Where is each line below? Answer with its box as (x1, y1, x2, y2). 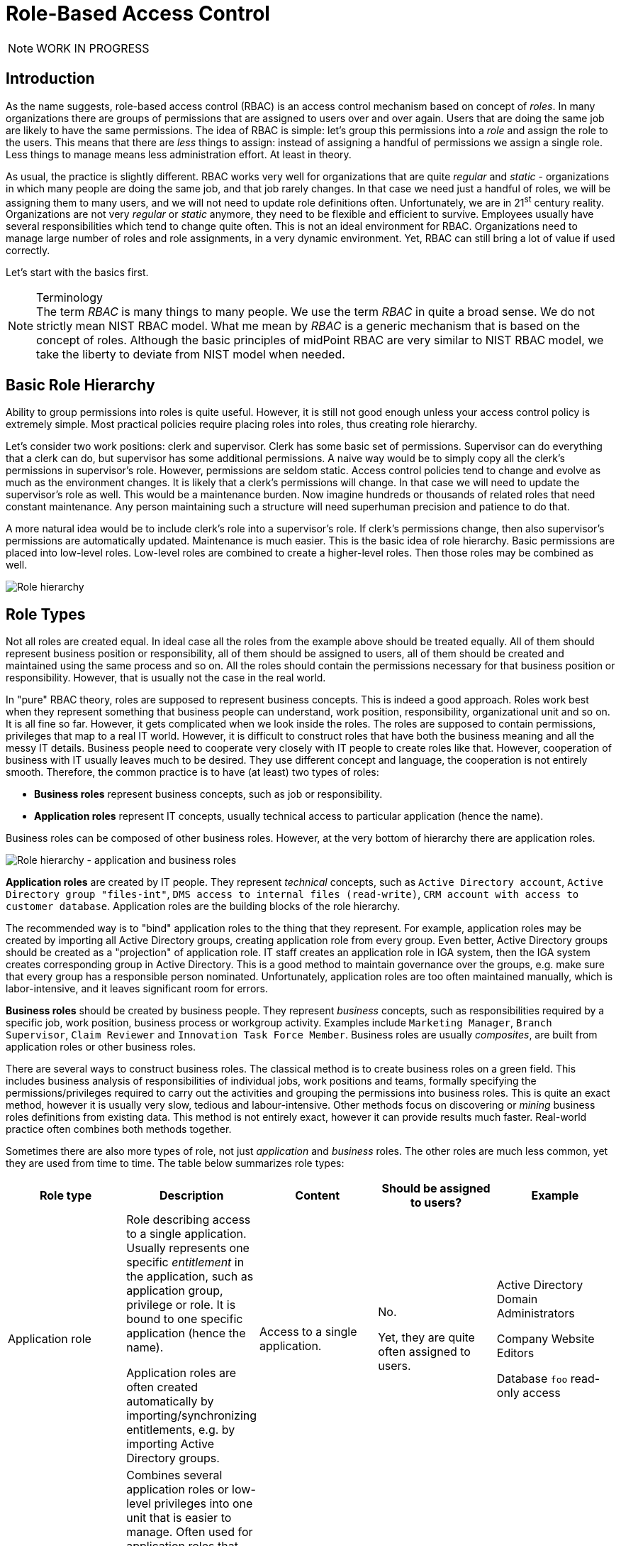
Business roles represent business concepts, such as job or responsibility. (34, 787, 383, 800)
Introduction (6, 70, 95, 88)
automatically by (126, 1393, 214, 1408)
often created (126, 1379, 198, 1394)
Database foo (496, 1371, 568, 1386)
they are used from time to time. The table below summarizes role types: (6, 1156, 345, 1169)
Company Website (496, 1331, 595, 1346)
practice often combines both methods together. (6, 1122, 232, 1135)
